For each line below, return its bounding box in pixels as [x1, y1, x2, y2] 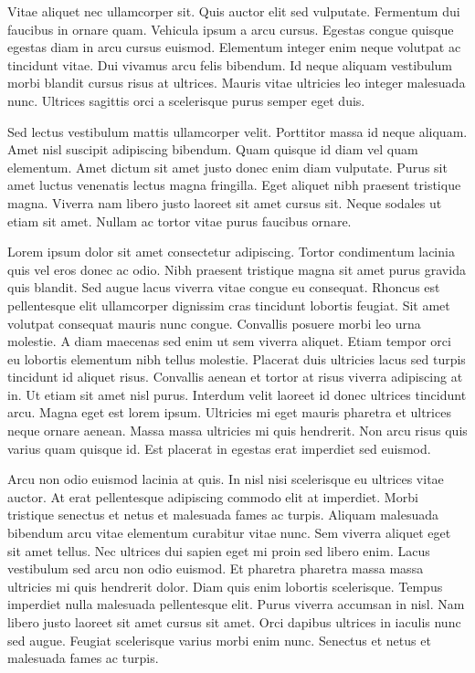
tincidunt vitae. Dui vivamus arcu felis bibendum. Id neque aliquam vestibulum [7, 55, 453, 74]
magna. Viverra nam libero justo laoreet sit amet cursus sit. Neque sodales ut [7, 193, 442, 212]
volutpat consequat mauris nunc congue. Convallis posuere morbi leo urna [7, 313, 421, 332]
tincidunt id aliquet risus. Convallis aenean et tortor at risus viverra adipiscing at [7, 367, 463, 386]
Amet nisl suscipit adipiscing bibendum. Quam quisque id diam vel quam [7, 140, 418, 159]
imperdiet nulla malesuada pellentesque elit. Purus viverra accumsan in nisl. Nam [7, 594, 465, 614]
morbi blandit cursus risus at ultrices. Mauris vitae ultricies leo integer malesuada [7, 73, 466, 92]
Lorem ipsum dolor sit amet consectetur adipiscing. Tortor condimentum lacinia [7, 242, 455, 261]
